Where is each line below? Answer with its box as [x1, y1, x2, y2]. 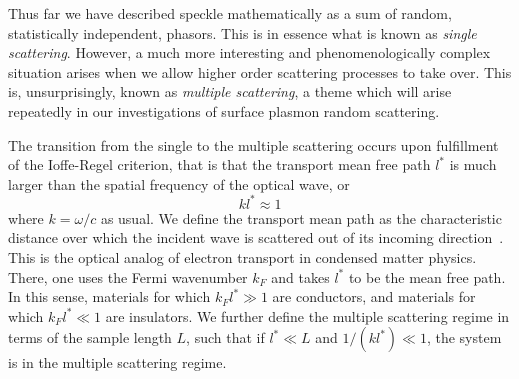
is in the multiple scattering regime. [8, 352, 227, 373]
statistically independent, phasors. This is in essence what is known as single [8, 22, 477, 43]
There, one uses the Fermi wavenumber [8, 266, 248, 287]
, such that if [186, 327, 265, 348]
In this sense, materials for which [8, 286, 211, 307]
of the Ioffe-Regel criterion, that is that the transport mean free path [8, 154, 431, 175]
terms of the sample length [8, 327, 172, 348]
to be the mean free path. [348, 266, 506, 287]
